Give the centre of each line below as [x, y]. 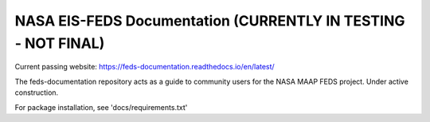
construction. [37, 92]
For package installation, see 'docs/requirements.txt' [101, 107]
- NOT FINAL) [60, 43]
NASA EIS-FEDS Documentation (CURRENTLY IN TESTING [210, 21]
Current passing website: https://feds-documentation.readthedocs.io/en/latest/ [145, 67]
